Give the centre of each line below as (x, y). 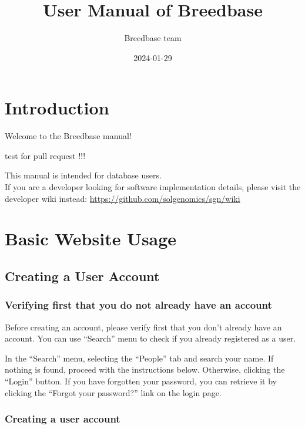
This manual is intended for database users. (83, 175)
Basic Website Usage (91, 239)
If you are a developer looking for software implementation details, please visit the (153, 187)
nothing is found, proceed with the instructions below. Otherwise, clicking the (145, 369)
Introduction (57, 108)
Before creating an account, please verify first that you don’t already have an (143, 327)
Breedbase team (153, 38)
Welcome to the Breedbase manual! (68, 136)
